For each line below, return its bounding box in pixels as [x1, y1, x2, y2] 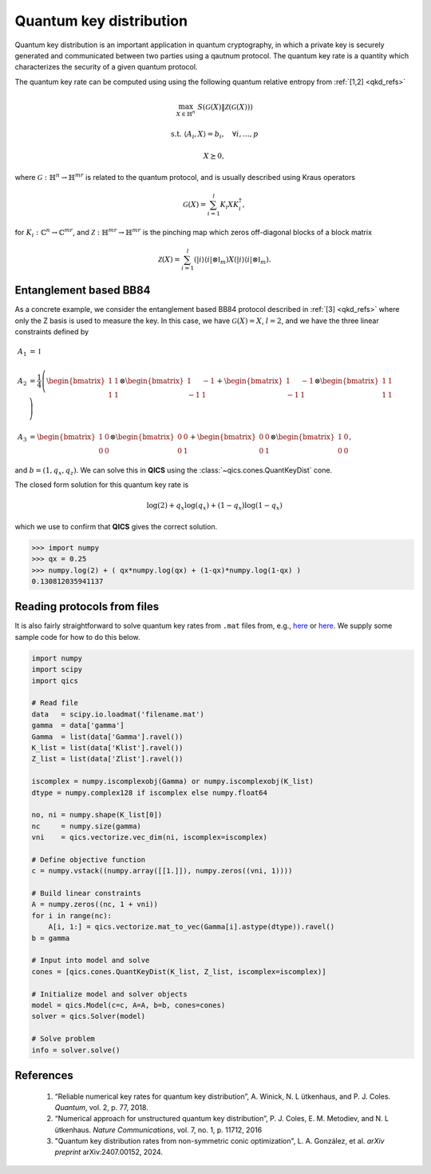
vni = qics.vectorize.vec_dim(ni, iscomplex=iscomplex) [31, 833, 267, 842]
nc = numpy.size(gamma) [31, 821, 141, 831]
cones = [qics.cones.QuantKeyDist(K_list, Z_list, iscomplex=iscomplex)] [31, 967, 326, 976]
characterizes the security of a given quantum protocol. [14, 62, 198, 72]
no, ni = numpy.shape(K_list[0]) [31, 810, 163, 820]
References [14, 1068, 73, 1082]
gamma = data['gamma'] [31, 721, 125, 730]
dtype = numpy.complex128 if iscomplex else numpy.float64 [31, 788, 267, 797]
